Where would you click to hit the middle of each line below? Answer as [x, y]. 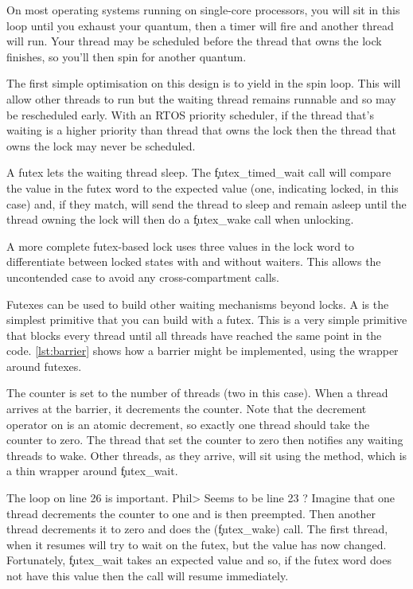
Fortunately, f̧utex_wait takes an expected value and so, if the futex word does [199, 560]
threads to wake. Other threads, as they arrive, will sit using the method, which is [207, 455]
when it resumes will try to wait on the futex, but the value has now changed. [197, 544]
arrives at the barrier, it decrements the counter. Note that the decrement [187, 409]
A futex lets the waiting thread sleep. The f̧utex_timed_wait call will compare [199, 172]
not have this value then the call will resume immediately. [148, 575]
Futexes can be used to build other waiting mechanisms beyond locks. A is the [198, 304]
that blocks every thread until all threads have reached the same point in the [194, 335]
